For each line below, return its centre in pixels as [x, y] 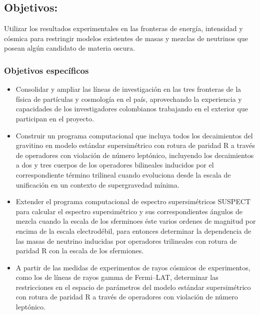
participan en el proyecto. [55, 118]
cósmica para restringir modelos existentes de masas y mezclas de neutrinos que [126, 38]
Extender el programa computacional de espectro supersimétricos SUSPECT [133, 201]
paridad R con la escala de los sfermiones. [80, 251]
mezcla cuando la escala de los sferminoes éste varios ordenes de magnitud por [136, 221]
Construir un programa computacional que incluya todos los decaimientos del [134, 135]
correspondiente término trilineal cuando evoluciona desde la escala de [123, 174]
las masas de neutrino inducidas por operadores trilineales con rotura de [126, 241]
